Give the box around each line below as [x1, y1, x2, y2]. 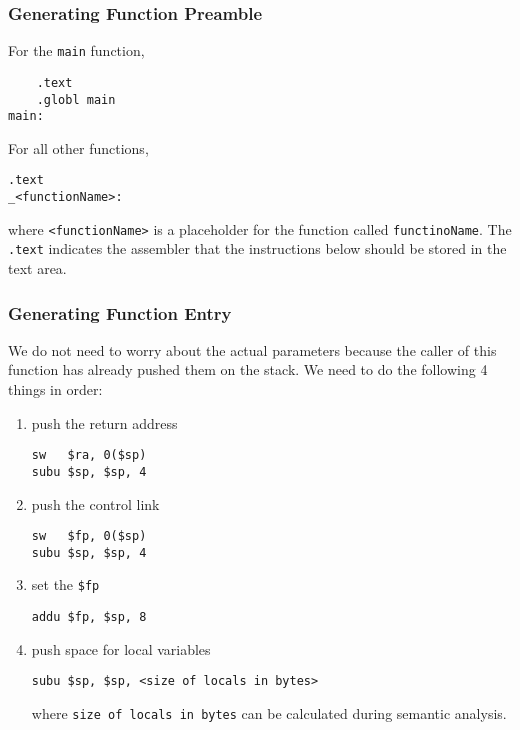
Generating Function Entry [8, 300, 232, 325]
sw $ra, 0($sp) [31, 448, 147, 463]
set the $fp [31, 574, 100, 595]
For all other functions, [8, 137, 149, 158]
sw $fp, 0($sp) [31, 529, 147, 544]
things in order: [8, 379, 103, 400]
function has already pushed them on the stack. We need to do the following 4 [8, 359, 488, 380]
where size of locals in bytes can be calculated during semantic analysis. [31, 703, 507, 724]
